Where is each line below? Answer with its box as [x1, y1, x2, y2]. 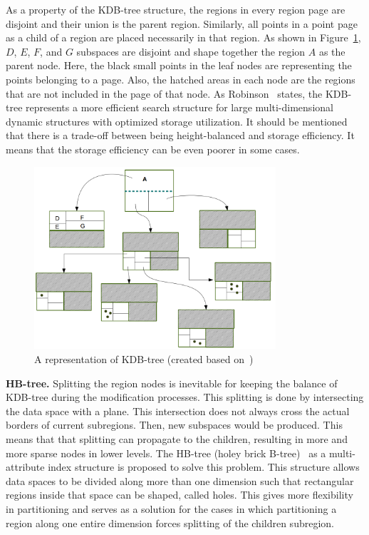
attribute [6, 459, 45, 474]
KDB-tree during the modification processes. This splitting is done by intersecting [6, 389, 364, 404]
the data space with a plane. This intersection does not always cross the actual [6, 403, 350, 418]
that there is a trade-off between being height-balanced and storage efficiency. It [6, 128, 355, 143]
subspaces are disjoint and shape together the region [76, 44, 306, 58]
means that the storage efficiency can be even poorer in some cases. [6, 141, 300, 156]
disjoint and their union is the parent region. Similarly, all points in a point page [6, 16, 358, 31]
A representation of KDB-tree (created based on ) [34, 352, 254, 367]
